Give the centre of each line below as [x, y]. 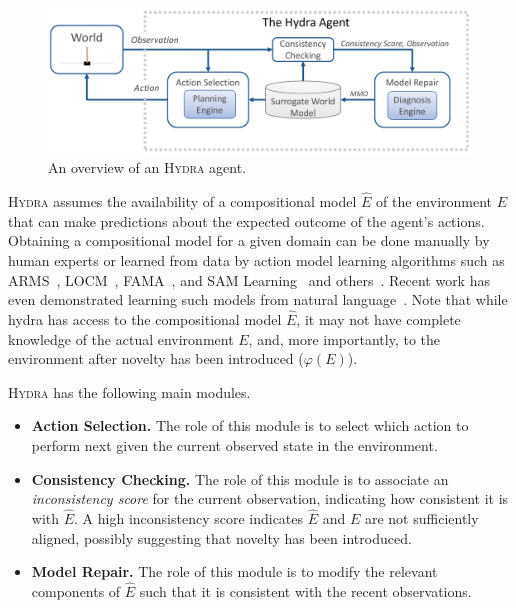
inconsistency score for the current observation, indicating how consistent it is [270, 498]
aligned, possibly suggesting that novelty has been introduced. [221, 537]
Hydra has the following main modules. [129, 391]
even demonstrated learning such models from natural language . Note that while [258, 299]
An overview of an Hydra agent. [147, 167]
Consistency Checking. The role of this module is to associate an [240, 478]
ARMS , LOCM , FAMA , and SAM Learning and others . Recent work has [249, 279]
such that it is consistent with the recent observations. [305, 590]
